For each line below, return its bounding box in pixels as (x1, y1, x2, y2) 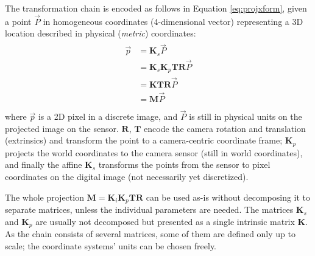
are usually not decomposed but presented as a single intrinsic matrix (35, 215, 295, 227)
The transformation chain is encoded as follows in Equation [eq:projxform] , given (5, 2, 307, 14)
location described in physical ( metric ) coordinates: (5, 27, 196, 40)
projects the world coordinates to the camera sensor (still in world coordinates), (5, 146, 303, 159)
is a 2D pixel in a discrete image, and (38, 110, 178, 123)
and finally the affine (5, 158, 82, 171)
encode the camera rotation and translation (144, 122, 306, 134)
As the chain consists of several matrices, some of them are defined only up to (5, 227, 296, 240)
